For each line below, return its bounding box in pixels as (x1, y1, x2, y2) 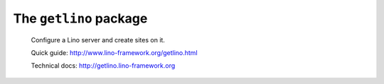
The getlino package (13, 11, 148, 26)
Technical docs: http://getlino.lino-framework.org (31, 61, 176, 70)
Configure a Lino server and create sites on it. (31, 35, 165, 44)
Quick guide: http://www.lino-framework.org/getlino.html (31, 48, 198, 56)
